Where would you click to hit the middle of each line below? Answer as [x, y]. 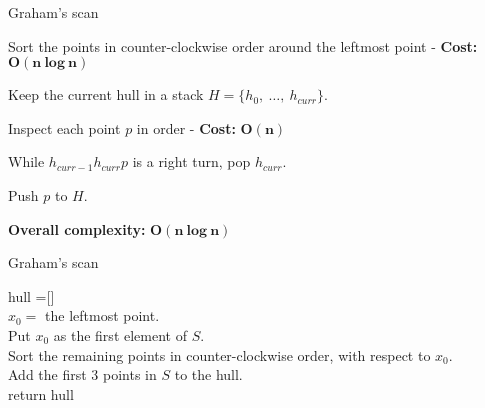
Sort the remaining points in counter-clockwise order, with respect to [219, 354]
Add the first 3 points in [82, 374]
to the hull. [208, 374]
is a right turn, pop [191, 161]
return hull [41, 393]
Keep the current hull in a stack [106, 94]
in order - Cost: [186, 127]
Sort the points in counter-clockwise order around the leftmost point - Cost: [243, 45]
